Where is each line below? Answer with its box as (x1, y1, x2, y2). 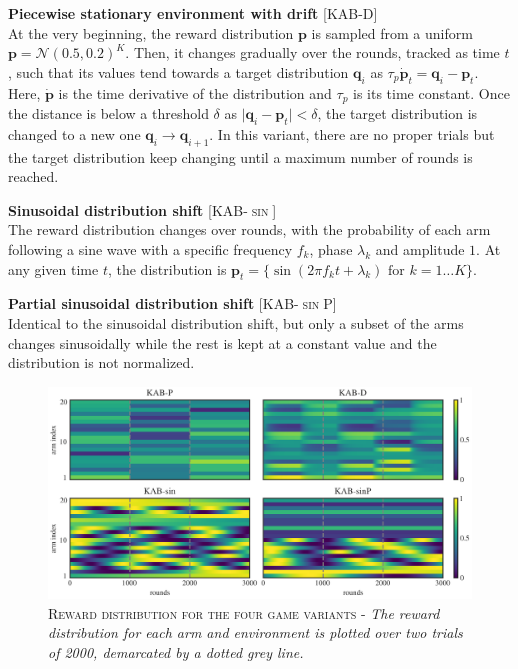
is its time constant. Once (353, 82, 510, 103)
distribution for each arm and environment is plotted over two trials (48, 622, 463, 643)
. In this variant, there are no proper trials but (209, 123, 495, 144)
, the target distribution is (317, 103, 478, 124)
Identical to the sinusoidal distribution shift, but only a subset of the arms (8, 312, 464, 333)
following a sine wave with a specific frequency (8, 239, 293, 259)
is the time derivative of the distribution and (58, 82, 332, 103)
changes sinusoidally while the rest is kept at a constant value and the (8, 332, 437, 353)
